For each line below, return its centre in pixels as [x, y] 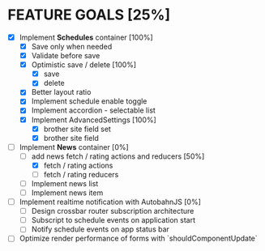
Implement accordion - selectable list [93, 110]
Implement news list [65, 183]
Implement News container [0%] [74, 147]
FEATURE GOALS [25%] [89, 15]
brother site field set [77, 129]
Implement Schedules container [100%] [86, 37]
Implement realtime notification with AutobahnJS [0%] [110, 202]
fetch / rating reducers [81, 174]
